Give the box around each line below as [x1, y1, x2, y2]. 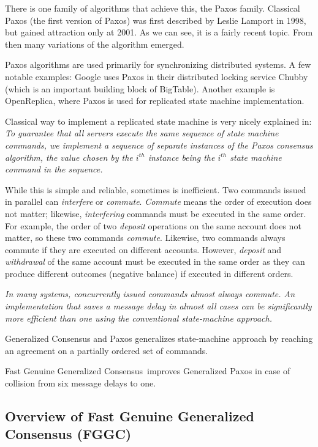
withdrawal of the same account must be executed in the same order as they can [5, 255, 305, 268]
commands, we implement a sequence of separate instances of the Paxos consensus [5, 138, 313, 151]
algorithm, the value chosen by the [5, 150, 133, 163]
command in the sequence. [5, 163, 103, 175]
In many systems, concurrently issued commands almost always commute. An [5, 287, 295, 300]
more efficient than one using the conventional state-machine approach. [5, 311, 272, 324]
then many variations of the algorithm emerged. [5, 37, 184, 50]
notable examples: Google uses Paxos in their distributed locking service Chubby [5, 70, 308, 83]
